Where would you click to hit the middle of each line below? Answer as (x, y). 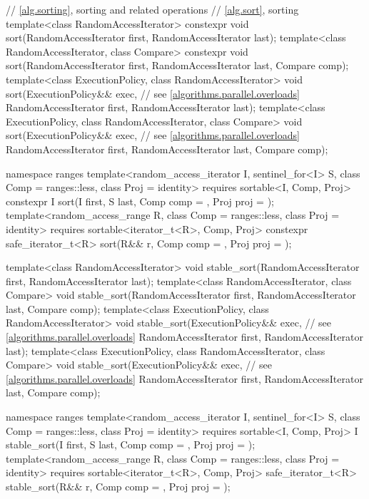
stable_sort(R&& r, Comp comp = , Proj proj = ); (118, 486)
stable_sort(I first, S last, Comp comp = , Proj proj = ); (131, 444)
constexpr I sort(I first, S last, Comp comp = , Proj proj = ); (140, 201)
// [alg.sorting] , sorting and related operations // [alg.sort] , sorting (152, 9)
